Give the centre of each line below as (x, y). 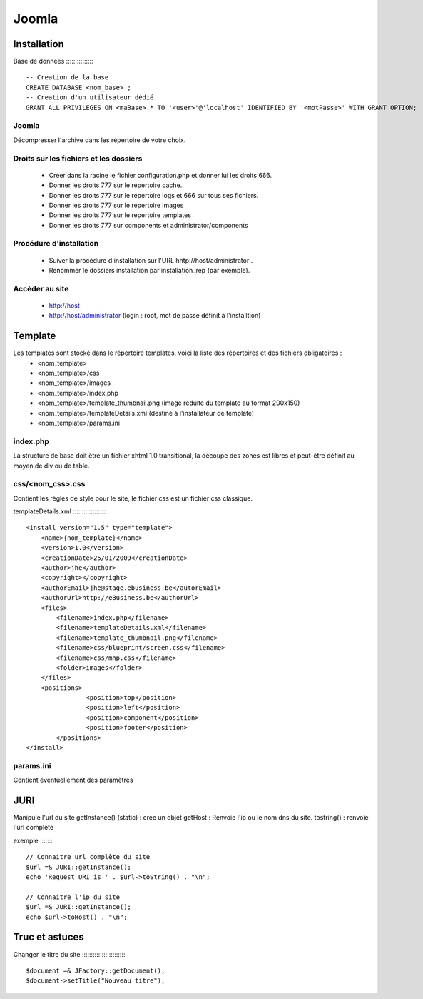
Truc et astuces (49, 937)
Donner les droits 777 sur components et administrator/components (149, 225)
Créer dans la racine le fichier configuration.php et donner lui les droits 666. (160, 175)
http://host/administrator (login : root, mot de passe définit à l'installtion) (155, 316)
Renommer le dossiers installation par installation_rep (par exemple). (149, 271)
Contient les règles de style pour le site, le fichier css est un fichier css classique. (133, 498)
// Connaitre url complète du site (88, 857)
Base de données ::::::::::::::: (53, 61)
